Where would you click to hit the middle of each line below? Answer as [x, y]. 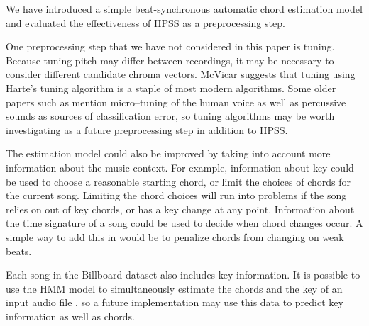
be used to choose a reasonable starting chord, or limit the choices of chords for [178, 181]
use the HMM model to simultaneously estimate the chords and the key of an [174, 288]
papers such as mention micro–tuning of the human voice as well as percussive [176, 102]
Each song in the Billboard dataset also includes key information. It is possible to [183, 275]
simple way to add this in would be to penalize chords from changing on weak [175, 236]
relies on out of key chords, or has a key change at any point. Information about [180, 209]
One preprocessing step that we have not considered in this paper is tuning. [170, 46]
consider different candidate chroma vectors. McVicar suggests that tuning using [181, 74]
